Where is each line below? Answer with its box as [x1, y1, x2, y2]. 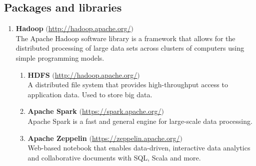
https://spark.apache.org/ [81, 106, 161, 116]
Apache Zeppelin [27, 132, 87, 143]
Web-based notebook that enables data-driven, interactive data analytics [27, 142, 250, 153]
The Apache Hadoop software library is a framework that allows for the [15, 33, 235, 43]
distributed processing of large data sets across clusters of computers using [15, 43, 244, 53]
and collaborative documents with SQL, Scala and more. [27, 152, 201, 162]
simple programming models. [15, 52, 104, 63]
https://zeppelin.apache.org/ [91, 132, 180, 143]
